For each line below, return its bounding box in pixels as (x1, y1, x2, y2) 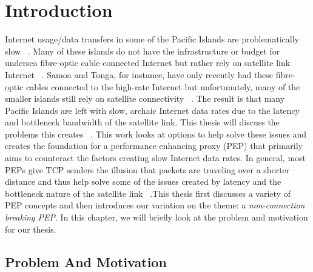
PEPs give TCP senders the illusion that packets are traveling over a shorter (5, 163, 290, 176)
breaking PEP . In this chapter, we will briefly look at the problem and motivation (5, 211, 308, 224)
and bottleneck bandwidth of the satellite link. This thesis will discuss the (5, 116, 280, 128)
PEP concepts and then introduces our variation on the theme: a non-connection (5, 199, 305, 211)
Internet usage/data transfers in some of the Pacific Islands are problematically (5, 33, 300, 45)
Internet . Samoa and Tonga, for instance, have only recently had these (5, 68, 274, 81)
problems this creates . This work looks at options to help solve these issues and (5, 127, 307, 140)
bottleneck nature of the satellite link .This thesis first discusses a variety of (5, 187, 291, 199)
